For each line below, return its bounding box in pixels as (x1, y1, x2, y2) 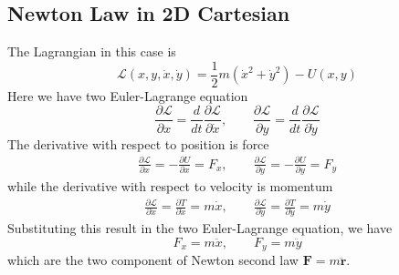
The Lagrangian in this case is (7, 42, 176, 61)
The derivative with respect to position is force (7, 134, 269, 153)
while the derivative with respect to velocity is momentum (7, 176, 333, 195)
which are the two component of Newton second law (7, 250, 299, 270)
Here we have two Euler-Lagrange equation (7, 86, 248, 105)
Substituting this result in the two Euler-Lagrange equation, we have (7, 219, 393, 238)
